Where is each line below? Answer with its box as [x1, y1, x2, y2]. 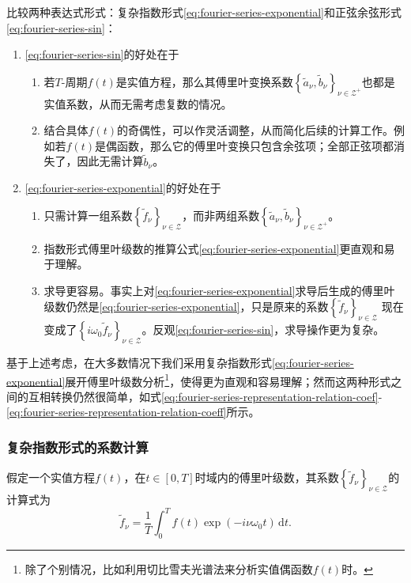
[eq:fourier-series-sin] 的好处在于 [25, 46, 179, 62]
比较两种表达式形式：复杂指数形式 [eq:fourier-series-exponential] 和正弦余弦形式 [6, 4, 402, 20]
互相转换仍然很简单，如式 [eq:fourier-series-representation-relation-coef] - [28, 388, 383, 404]
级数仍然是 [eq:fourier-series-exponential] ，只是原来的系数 [43, 298, 329, 315]
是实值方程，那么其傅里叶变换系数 [115, 73, 293, 89]
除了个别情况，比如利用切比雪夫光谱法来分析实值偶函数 [25, 560, 313, 577]
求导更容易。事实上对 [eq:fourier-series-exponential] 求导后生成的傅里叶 [43, 282, 395, 298]
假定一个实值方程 [6, 469, 95, 486]
